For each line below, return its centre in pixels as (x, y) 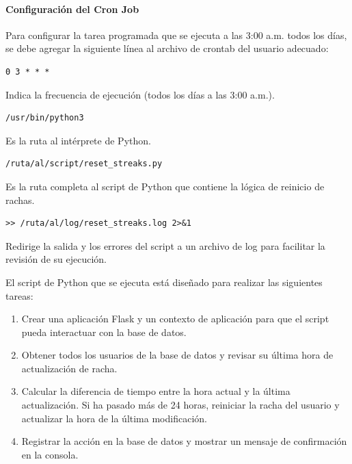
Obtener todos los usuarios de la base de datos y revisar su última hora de (177, 355)
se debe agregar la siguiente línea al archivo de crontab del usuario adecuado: (167, 48)
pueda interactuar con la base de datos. (104, 332)
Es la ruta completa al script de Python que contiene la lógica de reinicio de (165, 186)
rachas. (20, 199)
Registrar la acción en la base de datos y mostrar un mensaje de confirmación (184, 441)
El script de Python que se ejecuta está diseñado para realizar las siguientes (164, 282)
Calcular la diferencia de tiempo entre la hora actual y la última (156, 391)
